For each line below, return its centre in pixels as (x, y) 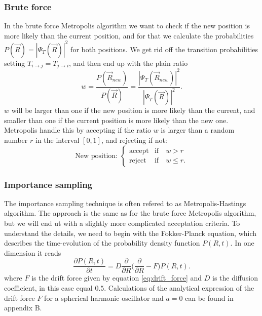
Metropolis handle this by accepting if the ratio (78, 130)
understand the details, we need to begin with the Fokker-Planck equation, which (130, 233)
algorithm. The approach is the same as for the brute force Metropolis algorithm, (130, 213)
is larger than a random (198, 130)
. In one (242, 243)
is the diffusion (235, 278)
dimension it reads (33, 252)
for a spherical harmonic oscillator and (104, 298)
